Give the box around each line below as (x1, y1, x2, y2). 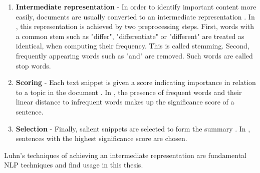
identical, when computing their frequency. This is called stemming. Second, (16, 40, 249, 51)
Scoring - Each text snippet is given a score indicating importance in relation (16, 77, 256, 87)
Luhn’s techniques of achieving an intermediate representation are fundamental (4, 149, 246, 160)
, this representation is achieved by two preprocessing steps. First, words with (16, 21, 254, 31)
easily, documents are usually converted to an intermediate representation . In (16, 11, 255, 21)
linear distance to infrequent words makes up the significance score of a (16, 96, 234, 107)
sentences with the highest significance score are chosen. (16, 133, 187, 143)
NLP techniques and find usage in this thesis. (4, 159, 143, 170)
